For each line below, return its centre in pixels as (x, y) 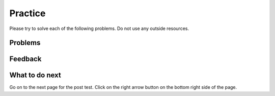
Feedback (25, 59)
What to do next (35, 75)
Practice (28, 13)
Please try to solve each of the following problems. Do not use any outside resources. (99, 28)
